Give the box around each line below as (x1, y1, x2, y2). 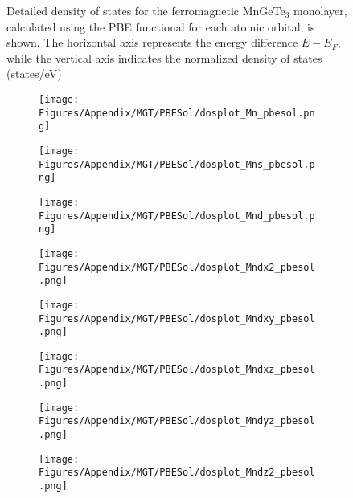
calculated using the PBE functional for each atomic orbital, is (6, 18, 315, 35)
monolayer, (293, 2, 347, 18)
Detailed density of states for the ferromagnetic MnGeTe (6, 2, 285, 18)
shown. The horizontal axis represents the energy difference (6, 34, 298, 51)
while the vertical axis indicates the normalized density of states (6, 49, 322, 66)
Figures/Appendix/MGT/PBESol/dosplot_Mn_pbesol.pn (39, 107, 315, 119)
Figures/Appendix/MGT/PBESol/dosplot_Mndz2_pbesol (39, 467, 315, 479)
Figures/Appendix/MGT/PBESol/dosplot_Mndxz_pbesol (39, 364, 315, 376)
